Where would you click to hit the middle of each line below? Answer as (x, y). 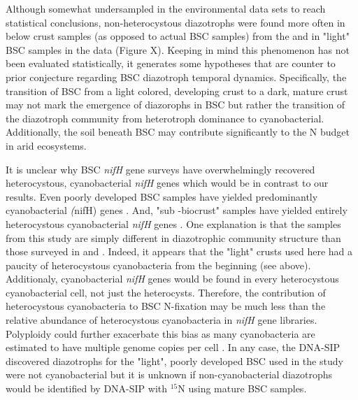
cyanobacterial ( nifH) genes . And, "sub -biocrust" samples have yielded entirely (177, 210)
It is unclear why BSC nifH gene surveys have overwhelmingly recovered (160, 169)
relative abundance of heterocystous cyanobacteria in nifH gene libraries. (162, 320)
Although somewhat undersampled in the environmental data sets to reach (166, 8)
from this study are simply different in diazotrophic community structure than (173, 237)
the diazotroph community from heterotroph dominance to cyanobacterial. (165, 118)
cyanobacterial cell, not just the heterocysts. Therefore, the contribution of (166, 292)
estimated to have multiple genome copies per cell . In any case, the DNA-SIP (173, 347)
